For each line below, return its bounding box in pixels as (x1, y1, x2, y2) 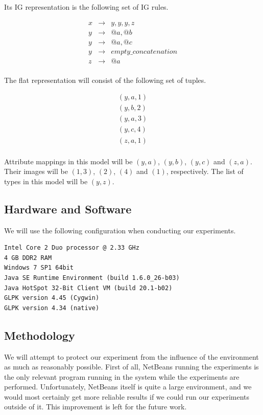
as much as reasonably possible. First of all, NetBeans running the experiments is (4, 361, 259, 372)
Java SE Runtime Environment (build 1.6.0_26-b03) (4, 274, 180, 281)
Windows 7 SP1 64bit (4, 264, 74, 272)
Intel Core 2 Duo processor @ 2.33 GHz (4, 244, 139, 252)
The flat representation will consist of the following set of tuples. (4, 74, 206, 85)
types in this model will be (4, 176, 88, 186)
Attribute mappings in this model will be (4, 156, 133, 166)
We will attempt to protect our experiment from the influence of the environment (4, 351, 259, 362)
